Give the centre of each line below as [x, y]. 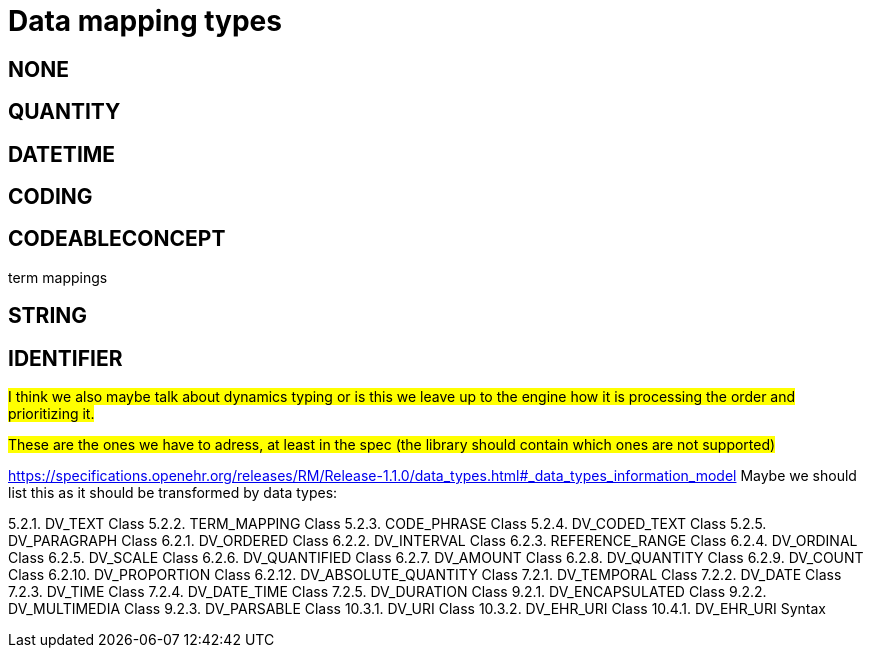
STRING [48, 316]
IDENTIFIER [65, 358]
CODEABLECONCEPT [117, 239]
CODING [50, 197]
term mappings [58, 277]
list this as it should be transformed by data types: [173, 493]
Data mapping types [145, 21]
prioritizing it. [51, 414]
